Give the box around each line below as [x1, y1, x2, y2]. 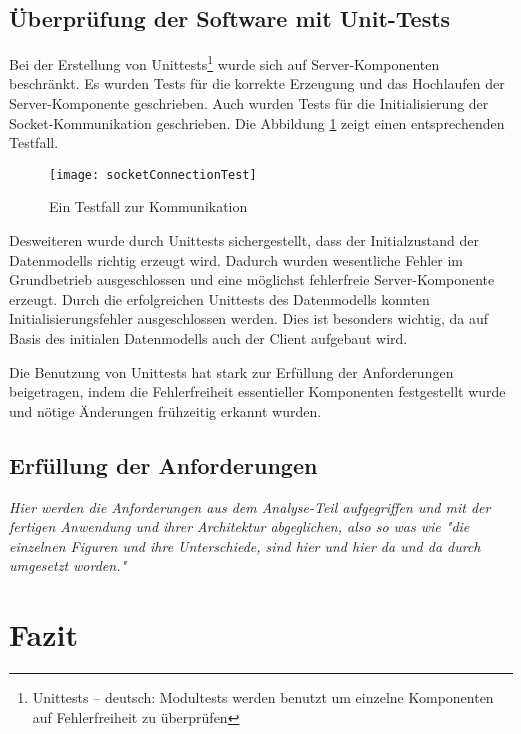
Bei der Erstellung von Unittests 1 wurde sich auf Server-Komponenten [9, 51, 440, 74]
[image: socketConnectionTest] [49, 167, 257, 182]
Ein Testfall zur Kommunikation [49, 196, 248, 217]
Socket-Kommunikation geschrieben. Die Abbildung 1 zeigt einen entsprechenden [9, 112, 505, 133]
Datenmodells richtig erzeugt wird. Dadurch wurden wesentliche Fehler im [9, 249, 464, 270]
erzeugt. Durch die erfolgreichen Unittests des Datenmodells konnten [9, 288, 430, 309]
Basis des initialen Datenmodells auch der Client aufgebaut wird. [9, 328, 408, 349]
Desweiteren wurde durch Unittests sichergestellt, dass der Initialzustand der [9, 230, 480, 251]
